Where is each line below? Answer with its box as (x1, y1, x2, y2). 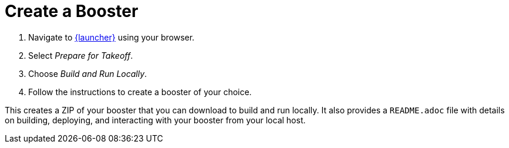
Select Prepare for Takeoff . (28, 50, 133, 60)
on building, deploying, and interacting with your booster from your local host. (5, 115, 306, 125)
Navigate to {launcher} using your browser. (28, 32, 195, 42)
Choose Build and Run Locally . (28, 68, 147, 79)
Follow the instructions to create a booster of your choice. (28, 86, 252, 97)
